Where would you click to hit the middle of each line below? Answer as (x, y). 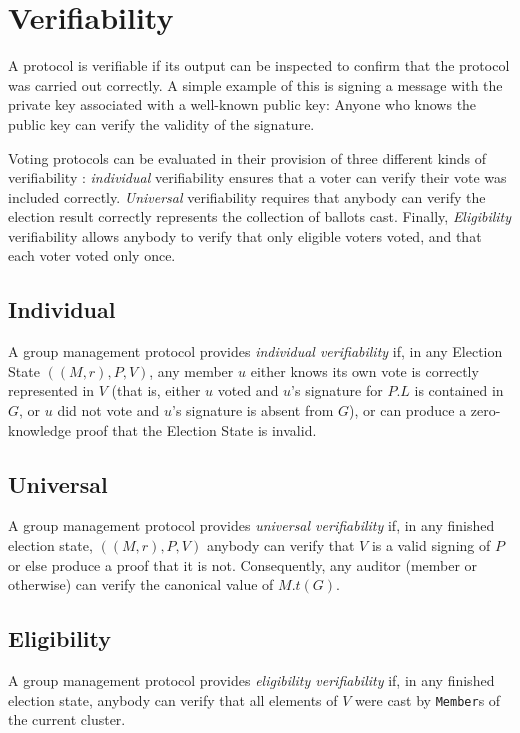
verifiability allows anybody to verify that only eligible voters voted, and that (245, 235)
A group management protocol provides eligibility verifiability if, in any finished (251, 680)
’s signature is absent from (253, 410)
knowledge (39, 429)
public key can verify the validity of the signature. (161, 123)
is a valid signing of (431, 545)
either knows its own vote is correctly (364, 370)
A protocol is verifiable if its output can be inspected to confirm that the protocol (259, 65)
